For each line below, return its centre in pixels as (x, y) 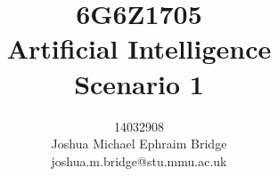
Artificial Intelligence (139, 48)
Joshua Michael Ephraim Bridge (139, 144)
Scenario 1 (139, 83)
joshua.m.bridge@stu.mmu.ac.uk (139, 160)
